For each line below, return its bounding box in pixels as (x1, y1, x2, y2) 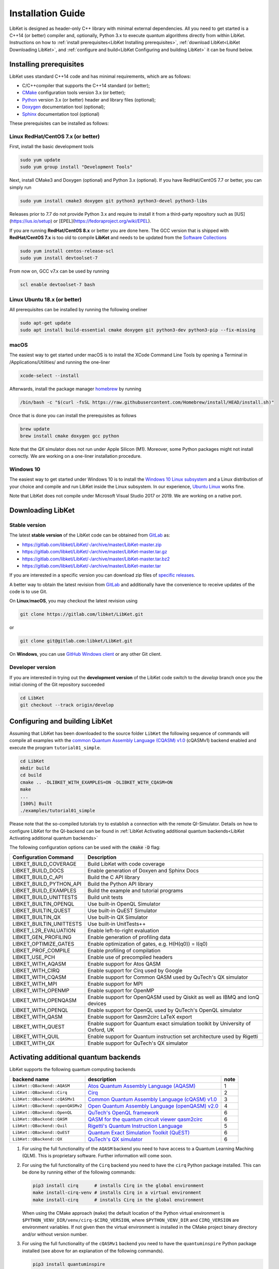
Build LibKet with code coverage (87, 860, 165, 867)
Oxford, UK (87, 1026, 115, 1033)
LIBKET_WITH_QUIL (12, 1033, 60, 1040)
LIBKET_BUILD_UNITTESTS (12, 893, 78, 900)
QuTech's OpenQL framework (88, 1109, 159, 1116)
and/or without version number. (22, 1231, 88, 1237)
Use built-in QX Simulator (87, 914, 148, 921)
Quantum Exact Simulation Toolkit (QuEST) (88, 1129, 190, 1136)
